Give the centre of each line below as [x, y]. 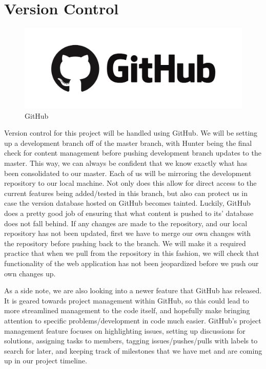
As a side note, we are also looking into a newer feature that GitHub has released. [133, 290]
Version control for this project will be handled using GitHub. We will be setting [131, 133]
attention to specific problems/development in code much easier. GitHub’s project [133, 320]
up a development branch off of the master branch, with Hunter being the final [128, 143]
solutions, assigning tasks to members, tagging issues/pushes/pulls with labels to [131, 341]
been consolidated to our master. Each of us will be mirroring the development [128, 173]
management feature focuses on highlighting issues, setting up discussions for [125, 330]
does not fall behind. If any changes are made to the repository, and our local [126, 223]
